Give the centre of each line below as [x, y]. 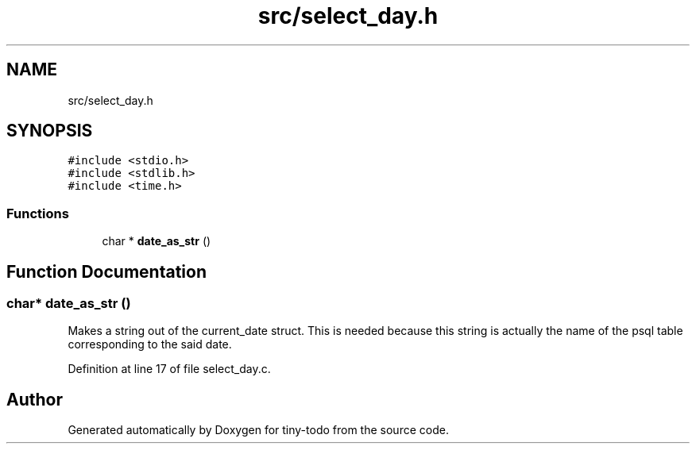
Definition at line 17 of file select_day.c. [169, 369]
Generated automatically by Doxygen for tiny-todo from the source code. [258, 430]
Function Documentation [106, 271]
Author [35, 399]
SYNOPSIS [50, 131]
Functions [38, 213]
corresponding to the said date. [150, 344]
